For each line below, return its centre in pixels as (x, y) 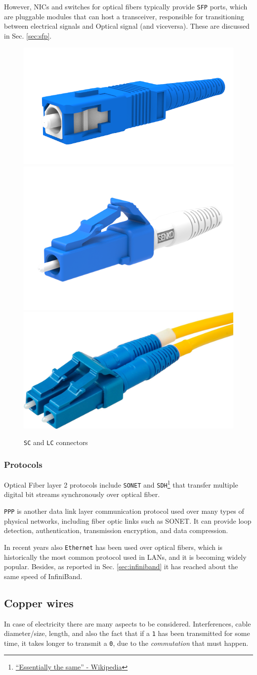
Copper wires (39, 603)
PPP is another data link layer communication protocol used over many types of (124, 511)
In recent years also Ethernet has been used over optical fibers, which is (113, 547)
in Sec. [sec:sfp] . (28, 35)
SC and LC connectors (56, 442)
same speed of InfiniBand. (43, 576)
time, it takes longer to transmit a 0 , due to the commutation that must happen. (126, 643)
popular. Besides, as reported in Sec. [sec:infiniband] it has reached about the (121, 566)
